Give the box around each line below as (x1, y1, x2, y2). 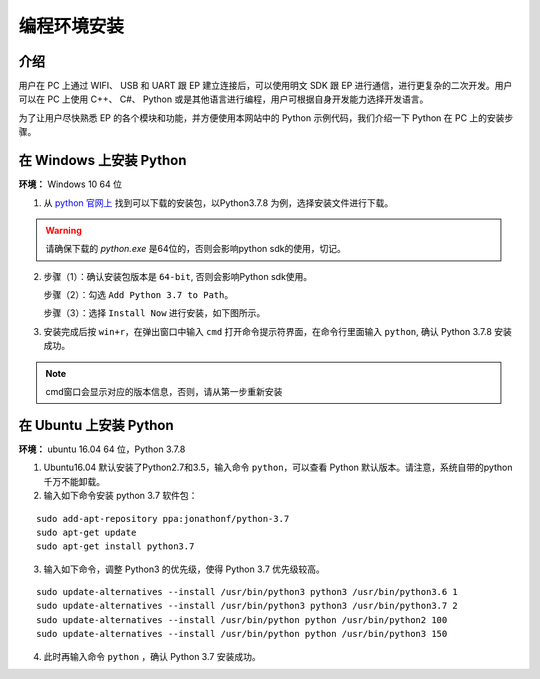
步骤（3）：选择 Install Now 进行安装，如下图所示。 (43, 307, 266, 319)
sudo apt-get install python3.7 (36, 541, 195, 552)
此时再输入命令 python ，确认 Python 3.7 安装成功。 (43, 650, 261, 662)
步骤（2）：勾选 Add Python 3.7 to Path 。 (43, 289, 234, 301)
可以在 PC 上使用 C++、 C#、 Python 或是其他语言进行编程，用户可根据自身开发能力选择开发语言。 (18, 93, 429, 105)
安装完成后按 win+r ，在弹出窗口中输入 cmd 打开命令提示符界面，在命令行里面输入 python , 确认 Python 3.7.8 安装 (43, 325, 512, 337)
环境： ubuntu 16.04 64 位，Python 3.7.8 (18, 443, 186, 455)
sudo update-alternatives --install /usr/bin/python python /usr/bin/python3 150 (36, 628, 448, 640)
